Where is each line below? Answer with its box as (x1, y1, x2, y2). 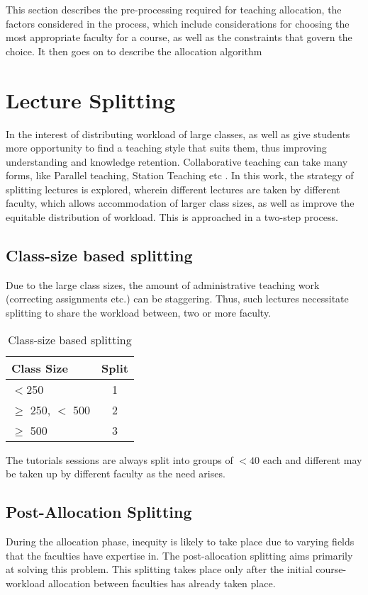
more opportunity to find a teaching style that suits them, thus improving (6, 140, 327, 155)
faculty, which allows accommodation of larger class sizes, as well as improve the (6, 195, 355, 210)
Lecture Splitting (6, 85, 176, 114)
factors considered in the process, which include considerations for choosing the (6, 16, 350, 30)
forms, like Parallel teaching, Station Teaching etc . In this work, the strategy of (6, 168, 354, 183)
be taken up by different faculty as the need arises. (6, 466, 225, 481)
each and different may (262, 452, 362, 467)
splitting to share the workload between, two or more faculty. (6, 305, 272, 320)
